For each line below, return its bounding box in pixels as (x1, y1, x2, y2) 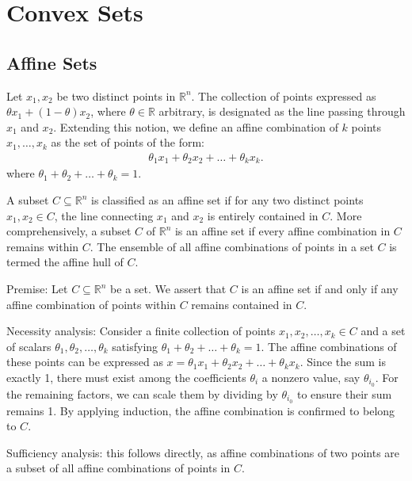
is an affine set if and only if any (241, 281, 399, 296)
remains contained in (191, 296, 292, 312)
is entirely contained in (207, 207, 319, 223)
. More (330, 207, 362, 223)
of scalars (6, 338, 51, 354)
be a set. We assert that (110, 281, 227, 296)
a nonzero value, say (261, 368, 360, 385)
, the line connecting (54, 207, 154, 223)
